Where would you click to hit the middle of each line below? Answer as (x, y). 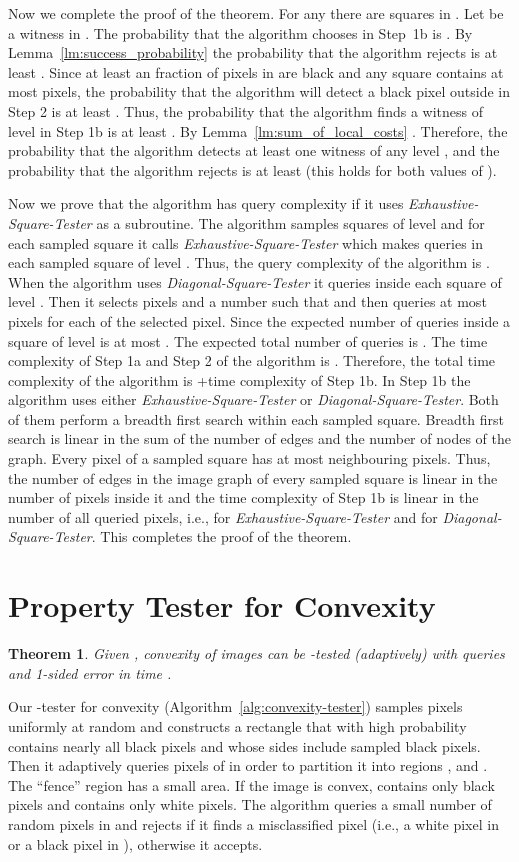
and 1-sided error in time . (90, 672)
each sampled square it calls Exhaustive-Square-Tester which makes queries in (245, 242)
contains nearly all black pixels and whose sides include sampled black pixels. (244, 745)
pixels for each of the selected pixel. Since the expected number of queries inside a (259, 320)
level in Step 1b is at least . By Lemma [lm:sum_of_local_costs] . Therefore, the (258, 130)
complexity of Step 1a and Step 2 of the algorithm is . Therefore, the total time (252, 360)
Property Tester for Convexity (222, 605)
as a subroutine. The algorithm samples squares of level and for (290, 222)
